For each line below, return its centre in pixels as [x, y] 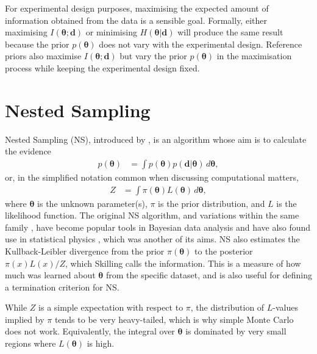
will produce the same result [230, 32]
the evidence [28, 151]
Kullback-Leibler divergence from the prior [85, 251]
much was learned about [50, 275]
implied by [25, 319]
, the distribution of [227, 307]
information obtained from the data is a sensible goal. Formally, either [136, 20]
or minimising [111, 32]
